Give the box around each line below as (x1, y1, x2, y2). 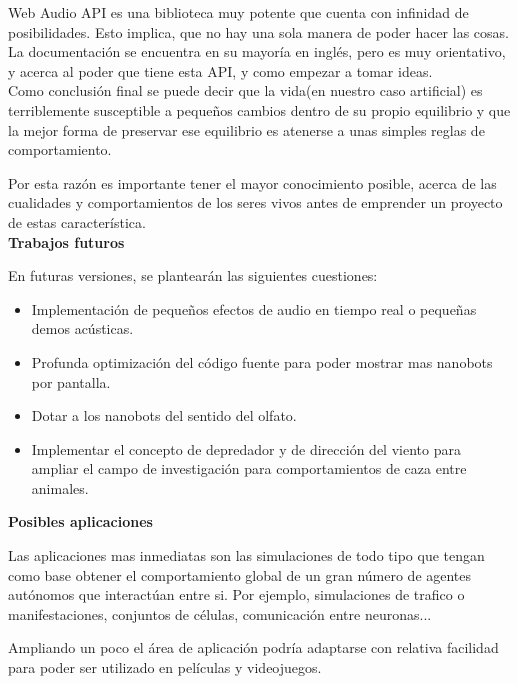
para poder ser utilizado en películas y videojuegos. (8, 657, 322, 678)
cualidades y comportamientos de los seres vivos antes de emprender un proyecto (8, 192, 503, 213)
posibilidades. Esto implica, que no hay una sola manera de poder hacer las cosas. (8, 21, 509, 42)
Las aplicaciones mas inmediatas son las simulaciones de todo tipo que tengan (8, 545, 485, 566)
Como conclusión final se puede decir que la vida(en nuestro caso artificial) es (8, 80, 483, 101)
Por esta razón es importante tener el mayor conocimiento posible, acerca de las (8, 172, 497, 193)
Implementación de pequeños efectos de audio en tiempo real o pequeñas (31, 298, 477, 319)
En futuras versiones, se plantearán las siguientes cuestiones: (8, 265, 378, 286)
